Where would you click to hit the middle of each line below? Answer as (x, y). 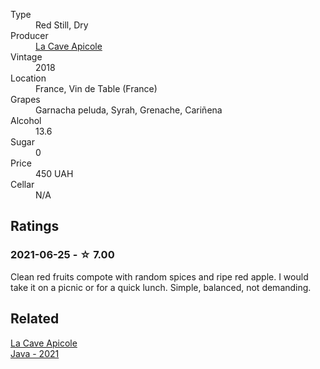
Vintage (26, 57)
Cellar (22, 184)
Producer (29, 35)
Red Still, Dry (62, 25)
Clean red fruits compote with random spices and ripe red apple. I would (159, 276)
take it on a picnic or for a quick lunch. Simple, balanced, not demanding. (161, 287)
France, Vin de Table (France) (96, 88)
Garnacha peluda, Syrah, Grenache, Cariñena (129, 110)
